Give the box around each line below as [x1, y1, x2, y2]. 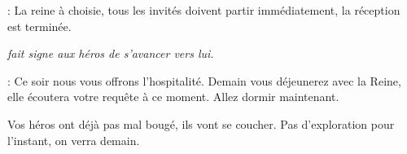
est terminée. [7, 17, 72, 34]
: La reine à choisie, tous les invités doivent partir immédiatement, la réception [7, 2, 400, 18]
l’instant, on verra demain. [7, 131, 140, 148]
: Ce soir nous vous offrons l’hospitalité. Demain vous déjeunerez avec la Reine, [7, 72, 401, 89]
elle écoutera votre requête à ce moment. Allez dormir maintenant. [7, 88, 339, 105]
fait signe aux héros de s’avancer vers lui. [7, 45, 214, 62]
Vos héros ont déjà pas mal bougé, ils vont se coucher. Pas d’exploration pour [7, 115, 395, 132]
